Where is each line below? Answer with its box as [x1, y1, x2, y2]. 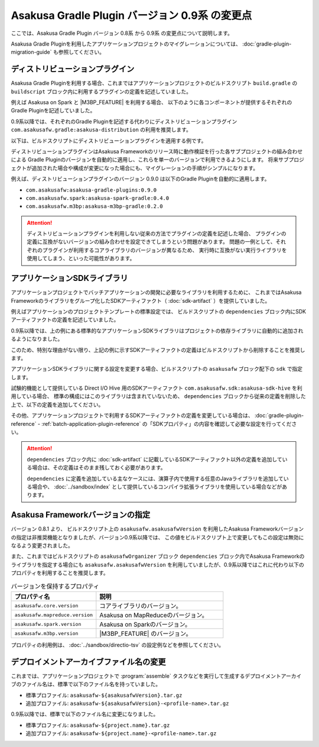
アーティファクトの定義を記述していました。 [11, 316, 119, 324]
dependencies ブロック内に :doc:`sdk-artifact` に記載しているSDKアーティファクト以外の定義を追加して [27, 455, 283, 463]
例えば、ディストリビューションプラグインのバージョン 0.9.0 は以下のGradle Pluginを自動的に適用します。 [11, 175, 270, 183]
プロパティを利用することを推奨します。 [11, 570, 109, 577]
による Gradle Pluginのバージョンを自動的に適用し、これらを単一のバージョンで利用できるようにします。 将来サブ [11, 156, 289, 163]
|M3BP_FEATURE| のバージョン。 [99, 630, 192, 638]
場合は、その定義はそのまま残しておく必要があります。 [31, 464, 166, 471]
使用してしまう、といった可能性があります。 [27, 255, 135, 262]
